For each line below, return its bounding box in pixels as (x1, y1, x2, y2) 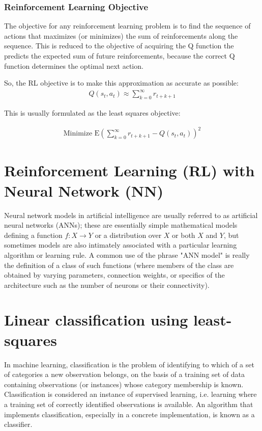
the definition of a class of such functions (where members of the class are (4, 259, 234, 270)
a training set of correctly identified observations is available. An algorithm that (4, 398, 253, 409)
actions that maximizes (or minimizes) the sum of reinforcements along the (4, 30, 238, 41)
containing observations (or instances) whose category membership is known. (4, 379, 244, 389)
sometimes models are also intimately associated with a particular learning (4, 239, 237, 250)
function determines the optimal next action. (4, 60, 143, 71)
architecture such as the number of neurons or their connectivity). (4, 279, 210, 290)
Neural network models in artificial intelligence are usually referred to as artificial (4, 209, 258, 220)
